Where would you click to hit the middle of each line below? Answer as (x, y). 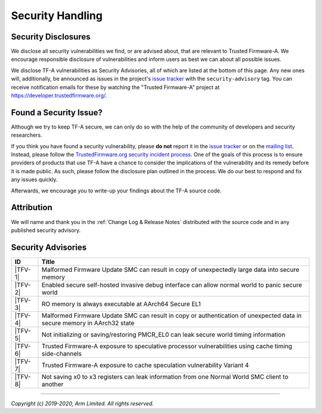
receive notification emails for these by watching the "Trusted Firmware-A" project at (115, 87)
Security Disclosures (51, 37)
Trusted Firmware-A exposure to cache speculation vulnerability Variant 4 (145, 365)
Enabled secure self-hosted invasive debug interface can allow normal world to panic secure (172, 285)
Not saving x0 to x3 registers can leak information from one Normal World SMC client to (165, 376)
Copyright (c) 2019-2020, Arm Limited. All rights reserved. (83, 403)
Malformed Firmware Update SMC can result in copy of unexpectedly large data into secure (170, 269)
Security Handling (57, 16)
